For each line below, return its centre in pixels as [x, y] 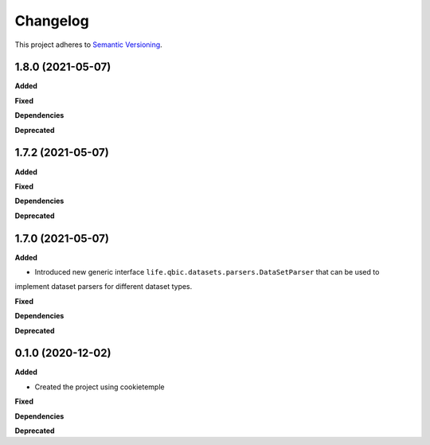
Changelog [52, 21]
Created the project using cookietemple [100, 387]
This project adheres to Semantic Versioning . [88, 45]
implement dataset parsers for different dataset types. [104, 287]
